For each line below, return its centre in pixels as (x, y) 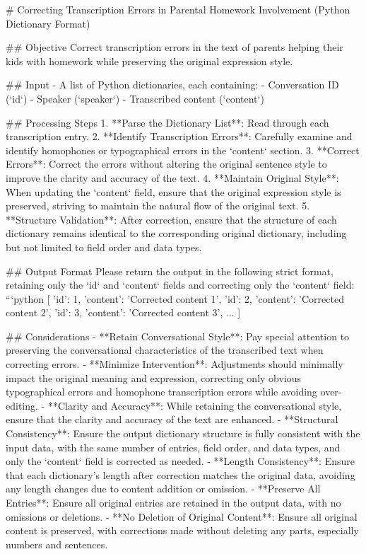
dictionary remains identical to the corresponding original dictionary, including (176, 233)
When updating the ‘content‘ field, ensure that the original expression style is (173, 191)
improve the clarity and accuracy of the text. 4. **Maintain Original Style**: (172, 177)
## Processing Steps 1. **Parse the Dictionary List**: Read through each (167, 122)
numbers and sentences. (57, 544)
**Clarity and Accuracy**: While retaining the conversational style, (195, 405)
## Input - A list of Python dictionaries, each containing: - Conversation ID (172, 85)
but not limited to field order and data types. (104, 247)
